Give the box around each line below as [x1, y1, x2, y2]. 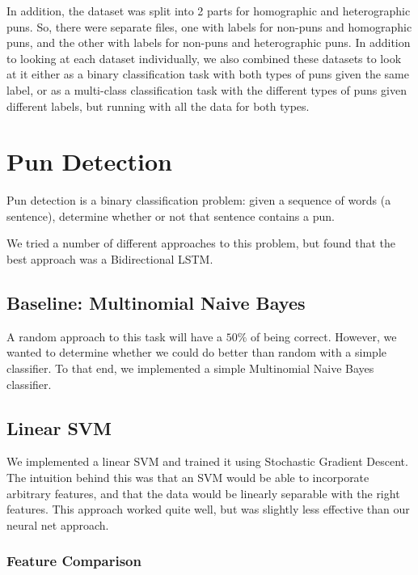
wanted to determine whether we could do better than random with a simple [6, 344, 386, 361]
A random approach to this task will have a [6, 328, 223, 345]
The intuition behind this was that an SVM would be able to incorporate [6, 469, 369, 486]
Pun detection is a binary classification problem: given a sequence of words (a [6, 192, 391, 209]
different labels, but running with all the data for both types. [6, 97, 310, 114]
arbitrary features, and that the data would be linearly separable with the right [6, 484, 400, 501]
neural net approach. [6, 516, 109, 533]
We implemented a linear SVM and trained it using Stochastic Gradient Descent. [6, 453, 408, 470]
